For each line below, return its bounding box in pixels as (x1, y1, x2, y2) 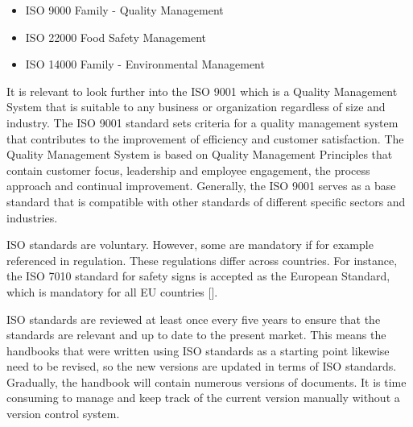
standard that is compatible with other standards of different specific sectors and (6, 193, 406, 209)
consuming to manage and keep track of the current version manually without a (6, 389, 400, 406)
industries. (6, 209, 58, 226)
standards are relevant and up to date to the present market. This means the (6, 326, 386, 343)
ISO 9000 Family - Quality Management (25, 2, 224, 18)
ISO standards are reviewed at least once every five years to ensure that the (6, 310, 381, 327)
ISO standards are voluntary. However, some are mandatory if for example (6, 236, 374, 253)
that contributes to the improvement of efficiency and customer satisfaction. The (6, 130, 404, 147)
